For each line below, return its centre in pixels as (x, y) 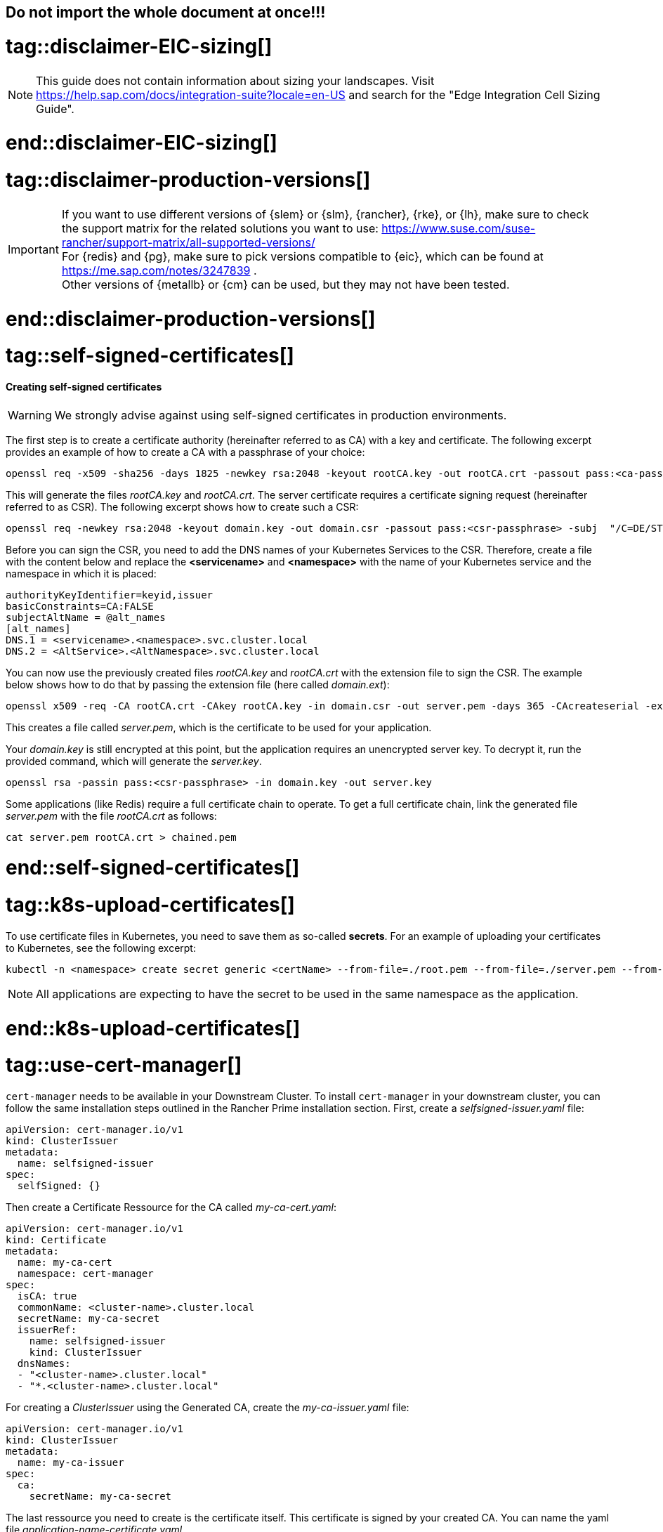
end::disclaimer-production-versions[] (191, 319)
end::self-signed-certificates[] (153, 868)
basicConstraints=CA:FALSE (80, 606)
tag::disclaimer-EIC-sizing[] (139, 46)
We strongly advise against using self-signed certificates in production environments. (281, 415)
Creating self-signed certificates (84, 387)
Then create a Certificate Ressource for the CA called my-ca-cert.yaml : (171, 1207)
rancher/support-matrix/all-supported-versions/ (188, 242)
